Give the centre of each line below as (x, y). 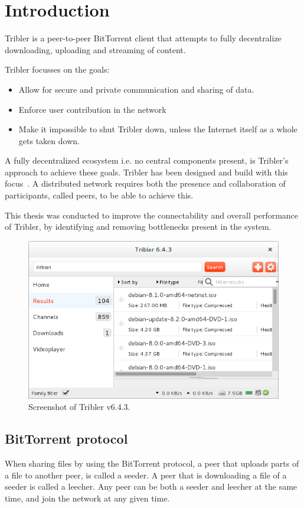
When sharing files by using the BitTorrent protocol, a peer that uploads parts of (152, 463)
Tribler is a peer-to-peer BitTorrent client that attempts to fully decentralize (143, 38)
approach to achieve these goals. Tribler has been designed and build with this (146, 172)
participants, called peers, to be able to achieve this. (99, 195)
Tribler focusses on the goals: (57, 69)
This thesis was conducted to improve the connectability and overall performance (152, 215)
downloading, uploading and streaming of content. (95, 49)
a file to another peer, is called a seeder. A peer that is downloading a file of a (146, 475)
